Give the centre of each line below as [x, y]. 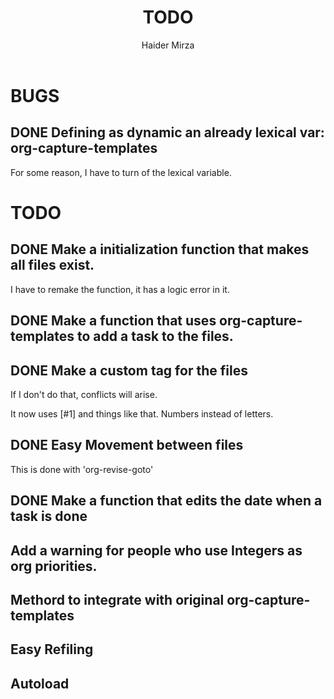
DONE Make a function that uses [113, 321]
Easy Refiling [52, 649]
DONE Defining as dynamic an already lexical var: [167, 132]
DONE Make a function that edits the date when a [166, 501]
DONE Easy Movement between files [127, 445]
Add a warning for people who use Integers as [156, 550]
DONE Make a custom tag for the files [129, 370]
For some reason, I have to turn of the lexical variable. [121, 172]
